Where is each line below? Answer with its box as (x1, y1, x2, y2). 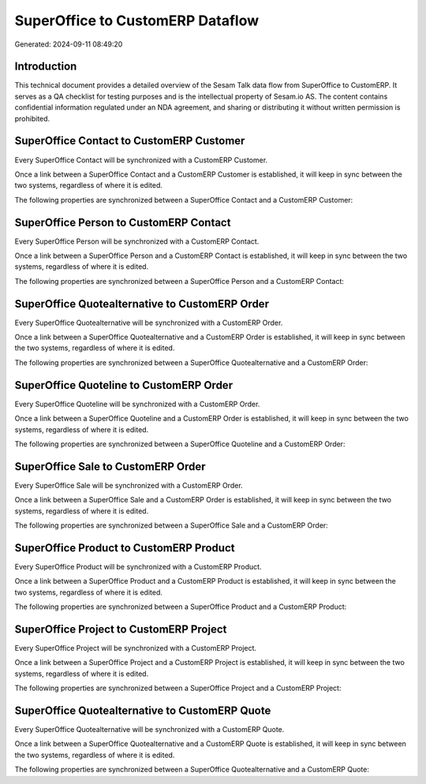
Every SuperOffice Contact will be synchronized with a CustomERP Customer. (14, 155, 268, 165)
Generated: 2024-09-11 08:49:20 (14, 39, 123, 49)
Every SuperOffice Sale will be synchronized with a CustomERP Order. (14, 480, 244, 490)
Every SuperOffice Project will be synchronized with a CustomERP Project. (14, 644, 256, 652)
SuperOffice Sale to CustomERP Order (14, 460, 206, 473)
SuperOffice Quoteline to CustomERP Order (14, 379, 233, 392)
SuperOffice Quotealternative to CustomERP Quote (14, 704, 271, 717)
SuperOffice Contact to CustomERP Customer (14, 134, 245, 147)
